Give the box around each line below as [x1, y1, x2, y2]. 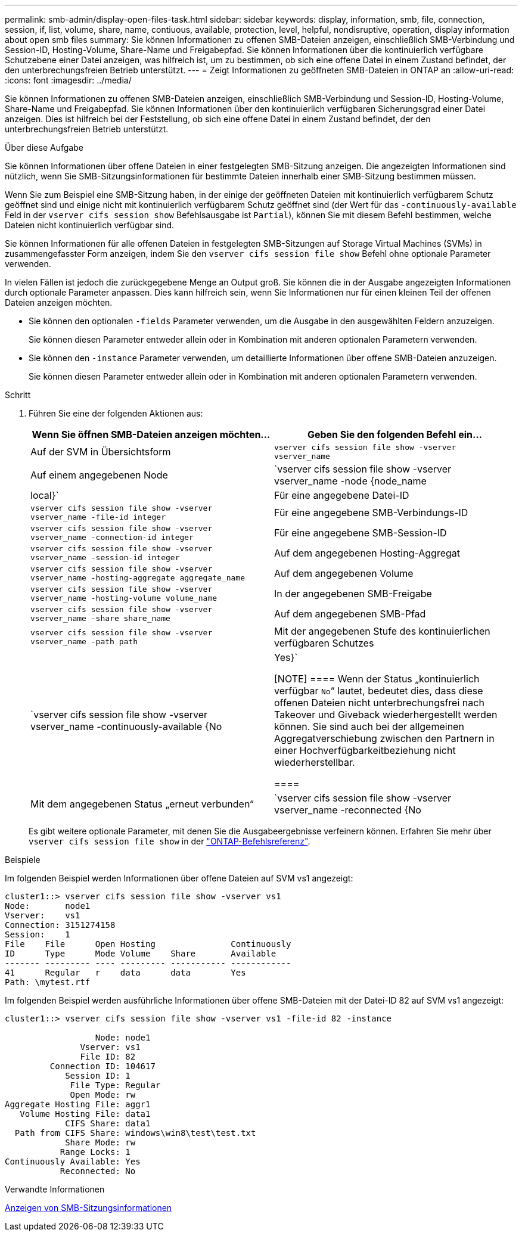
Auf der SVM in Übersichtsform [30, 446, 171, 458]
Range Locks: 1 [60, 1147, 130, 1157]
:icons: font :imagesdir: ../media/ [5, 75, 132, 85]
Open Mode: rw [70, 1090, 136, 1100]
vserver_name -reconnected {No [274, 804, 421, 816]
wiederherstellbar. [274, 756, 355, 768]
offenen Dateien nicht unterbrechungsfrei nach [274, 697, 484, 709]
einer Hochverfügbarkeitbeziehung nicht [274, 744, 456, 756]
